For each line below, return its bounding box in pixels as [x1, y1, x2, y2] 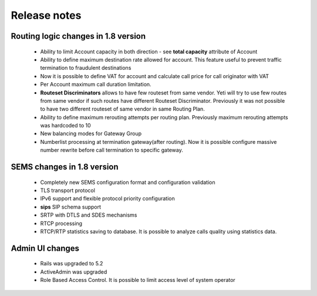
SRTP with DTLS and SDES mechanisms [40, 211, 137, 218]
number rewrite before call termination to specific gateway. [40, 147, 183, 154]
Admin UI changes [11, 243, 79, 253]
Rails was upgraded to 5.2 [40, 260, 103, 267]
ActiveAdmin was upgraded [40, 268, 107, 275]
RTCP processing [40, 220, 82, 227]
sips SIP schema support [40, 203, 102, 210]
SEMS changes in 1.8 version [11, 162, 119, 172]
